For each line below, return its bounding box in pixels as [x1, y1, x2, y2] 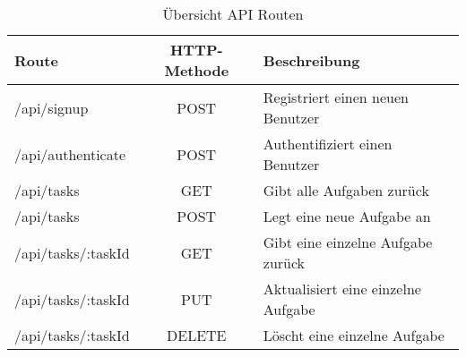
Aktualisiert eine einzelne [263, 278, 421, 299]
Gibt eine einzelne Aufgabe [263, 232, 433, 252]
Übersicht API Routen [162, 4, 304, 24]
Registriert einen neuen [263, 87, 409, 107]
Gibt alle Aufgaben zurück [263, 180, 429, 200]
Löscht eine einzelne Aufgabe [263, 325, 444, 345]
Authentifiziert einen [263, 133, 393, 154]
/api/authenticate [14, 143, 126, 165]
